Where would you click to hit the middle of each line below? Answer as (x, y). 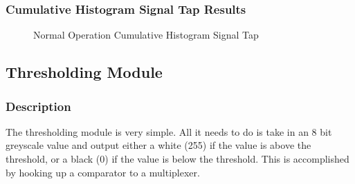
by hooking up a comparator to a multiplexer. (103, 172)
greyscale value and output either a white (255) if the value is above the (158, 145)
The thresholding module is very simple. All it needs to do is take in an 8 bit (169, 131)
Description (38, 106)
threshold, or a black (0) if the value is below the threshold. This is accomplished (177, 159)
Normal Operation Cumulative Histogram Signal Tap (146, 35)
